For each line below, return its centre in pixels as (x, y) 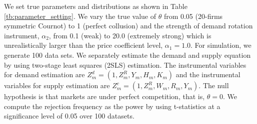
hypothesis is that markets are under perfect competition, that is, (104, 96)
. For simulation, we (221, 45)
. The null (214, 85)
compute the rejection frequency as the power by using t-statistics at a (112, 106)
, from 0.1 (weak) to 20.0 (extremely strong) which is (130, 35)
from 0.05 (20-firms (193, 16)
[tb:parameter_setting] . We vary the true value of (80, 16)
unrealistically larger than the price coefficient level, (83, 45)
